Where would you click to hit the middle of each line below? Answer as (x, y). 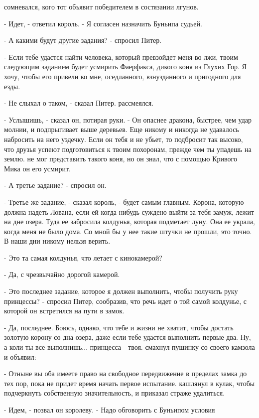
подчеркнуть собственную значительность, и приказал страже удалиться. (115, 393)
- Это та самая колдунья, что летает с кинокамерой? (83, 257)
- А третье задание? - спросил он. (55, 185)
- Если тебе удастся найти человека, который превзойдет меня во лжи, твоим (121, 57)
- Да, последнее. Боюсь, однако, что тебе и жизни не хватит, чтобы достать (119, 327)
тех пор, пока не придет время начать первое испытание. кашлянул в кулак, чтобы (129, 383)
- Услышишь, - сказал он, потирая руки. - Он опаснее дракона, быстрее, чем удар (128, 119)
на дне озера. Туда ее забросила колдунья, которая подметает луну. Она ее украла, (129, 221)
